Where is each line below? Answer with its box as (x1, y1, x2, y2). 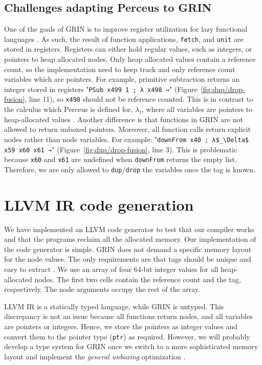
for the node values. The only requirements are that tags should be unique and (4, 254, 251, 264)
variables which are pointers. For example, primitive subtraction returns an (4, 74, 240, 84)
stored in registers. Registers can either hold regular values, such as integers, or (4, 43, 252, 54)
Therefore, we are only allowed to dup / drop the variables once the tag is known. (4, 164, 255, 174)
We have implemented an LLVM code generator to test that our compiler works (4, 223, 254, 234)
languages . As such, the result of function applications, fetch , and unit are (4, 33, 244, 44)
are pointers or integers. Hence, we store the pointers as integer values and (4, 321, 238, 332)
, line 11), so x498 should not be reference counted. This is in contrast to (25, 94, 253, 104)
